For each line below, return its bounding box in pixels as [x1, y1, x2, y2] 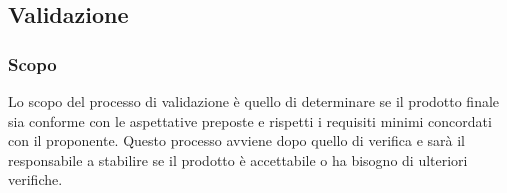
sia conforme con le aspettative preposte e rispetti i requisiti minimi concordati [8, 110, 492, 131]
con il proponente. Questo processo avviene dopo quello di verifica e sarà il [8, 130, 466, 151]
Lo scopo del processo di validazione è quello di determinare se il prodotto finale [8, 91, 500, 111]
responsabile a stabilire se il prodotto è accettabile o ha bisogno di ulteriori [8, 149, 468, 170]
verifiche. [8, 169, 63, 190]
